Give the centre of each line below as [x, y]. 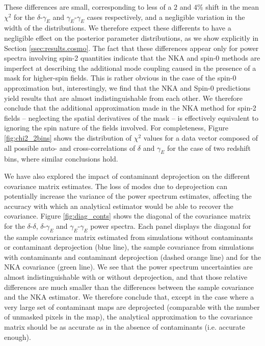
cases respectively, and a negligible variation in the [166, 17]
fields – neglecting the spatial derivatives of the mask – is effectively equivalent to [131, 117]
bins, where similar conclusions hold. [61, 159]
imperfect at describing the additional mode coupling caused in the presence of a [130, 68]
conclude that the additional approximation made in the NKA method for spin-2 [130, 108]
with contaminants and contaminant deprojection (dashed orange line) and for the [132, 257]
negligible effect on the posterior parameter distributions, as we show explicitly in [131, 37]
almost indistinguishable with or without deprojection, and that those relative [126, 277]
